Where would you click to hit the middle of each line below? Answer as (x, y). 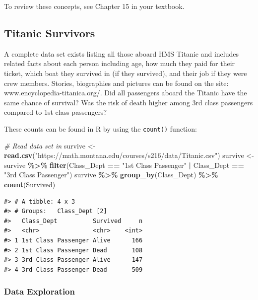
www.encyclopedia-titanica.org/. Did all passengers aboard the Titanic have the (126, 93)
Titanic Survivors (50, 33)
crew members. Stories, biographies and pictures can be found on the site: (116, 83)
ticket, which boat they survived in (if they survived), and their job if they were (126, 73)
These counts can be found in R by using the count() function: (100, 128)
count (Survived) (30, 184)
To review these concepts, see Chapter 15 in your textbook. (94, 6)
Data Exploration (39, 291)
